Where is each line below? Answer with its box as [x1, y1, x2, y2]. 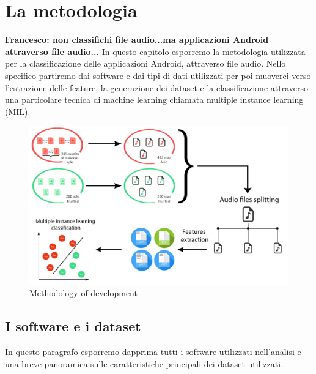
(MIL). [5, 105, 31, 118]
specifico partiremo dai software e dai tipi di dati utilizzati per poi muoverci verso [5, 69, 311, 81]
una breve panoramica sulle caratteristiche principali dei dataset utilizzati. [5, 357, 284, 370]
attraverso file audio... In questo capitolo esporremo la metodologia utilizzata [5, 45, 306, 58]
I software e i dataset [5, 316, 141, 335]
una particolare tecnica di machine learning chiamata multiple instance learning [5, 93, 304, 106]
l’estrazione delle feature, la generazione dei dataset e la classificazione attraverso [5, 81, 308, 94]
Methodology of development [29, 286, 138, 299]
